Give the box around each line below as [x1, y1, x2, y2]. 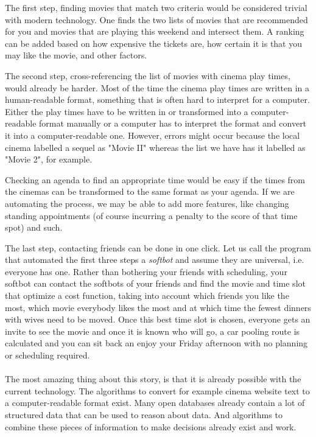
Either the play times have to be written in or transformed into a [5, 105, 248, 117]
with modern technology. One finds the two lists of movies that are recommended [5, 13, 308, 26]
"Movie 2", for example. [5, 153, 93, 166]
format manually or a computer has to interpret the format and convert [39, 117, 307, 130]
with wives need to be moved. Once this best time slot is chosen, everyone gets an [5, 313, 311, 326]
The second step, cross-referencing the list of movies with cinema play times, [5, 69, 290, 82]
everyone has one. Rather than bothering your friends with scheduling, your [5, 265, 287, 278]
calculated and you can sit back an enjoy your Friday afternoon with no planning [5, 337, 308, 349]
